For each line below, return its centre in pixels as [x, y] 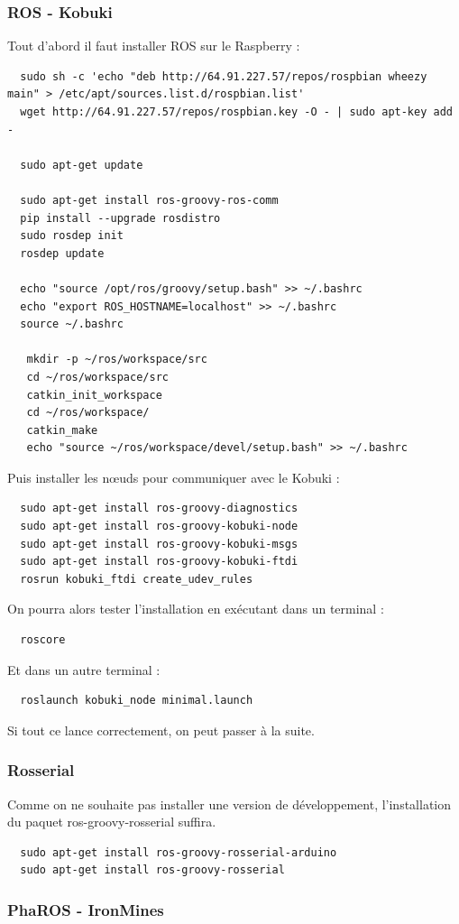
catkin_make [62, 430]
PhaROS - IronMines [86, 909]
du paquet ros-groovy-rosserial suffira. [112, 822]
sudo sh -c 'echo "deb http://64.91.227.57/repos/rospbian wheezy [224, 76]
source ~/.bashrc [72, 324]
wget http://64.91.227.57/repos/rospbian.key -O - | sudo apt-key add [236, 112]
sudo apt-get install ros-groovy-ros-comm [149, 200]
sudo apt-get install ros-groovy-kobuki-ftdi [159, 562]
